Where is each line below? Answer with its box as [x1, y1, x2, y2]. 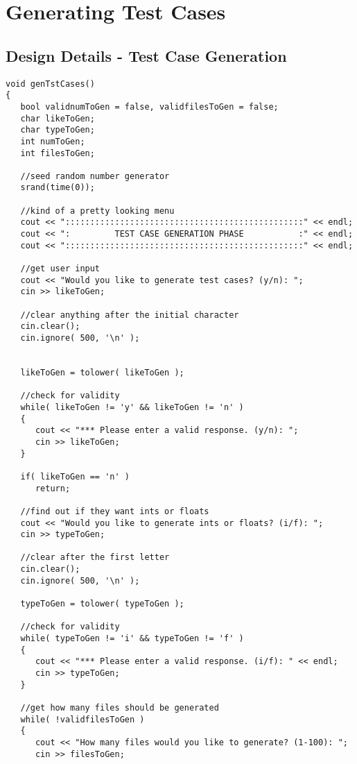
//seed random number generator [20, 171, 170, 181]
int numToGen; [20, 136, 85, 146]
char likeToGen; [20, 113, 95, 124]
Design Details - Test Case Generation [6, 44, 287, 66]
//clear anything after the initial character [20, 309, 239, 320]
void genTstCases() [6, 78, 95, 89]
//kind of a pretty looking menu [20, 205, 175, 216]
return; [35, 483, 71, 493]
